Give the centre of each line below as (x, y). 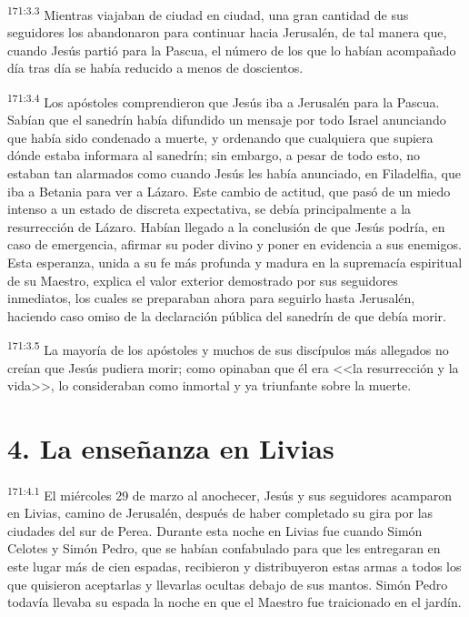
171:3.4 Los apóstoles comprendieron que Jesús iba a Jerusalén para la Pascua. (224, 101)
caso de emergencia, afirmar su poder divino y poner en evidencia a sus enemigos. (234, 244)
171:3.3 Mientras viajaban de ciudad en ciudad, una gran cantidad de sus (208, 13)
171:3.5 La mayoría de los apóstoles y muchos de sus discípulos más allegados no (228, 349)
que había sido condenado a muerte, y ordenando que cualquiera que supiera (220, 137)
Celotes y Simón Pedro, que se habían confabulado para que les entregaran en (224, 548)
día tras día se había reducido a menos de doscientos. (155, 68)
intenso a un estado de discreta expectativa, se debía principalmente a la (210, 209)
